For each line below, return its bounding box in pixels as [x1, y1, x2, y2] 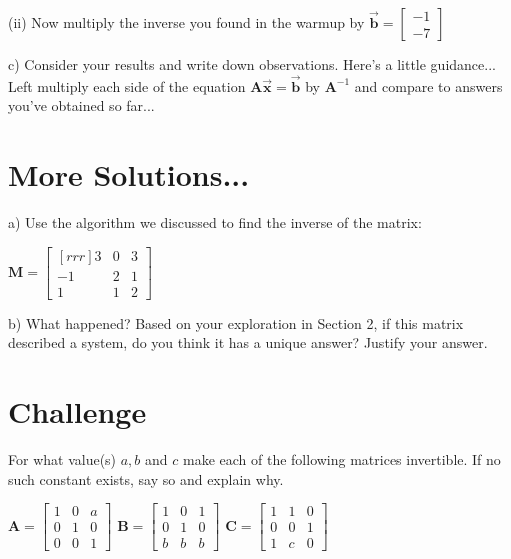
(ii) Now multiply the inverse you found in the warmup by [8, 12, 365, 32]
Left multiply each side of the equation [8, 75, 246, 96]
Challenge [8, 391, 147, 432]
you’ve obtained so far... [8, 95, 155, 116]
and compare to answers [354, 75, 503, 96]
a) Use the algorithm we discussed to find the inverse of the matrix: [8, 212, 422, 233]
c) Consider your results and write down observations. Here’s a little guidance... [8, 54, 496, 74]
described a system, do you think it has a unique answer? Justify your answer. [8, 332, 488, 353]
